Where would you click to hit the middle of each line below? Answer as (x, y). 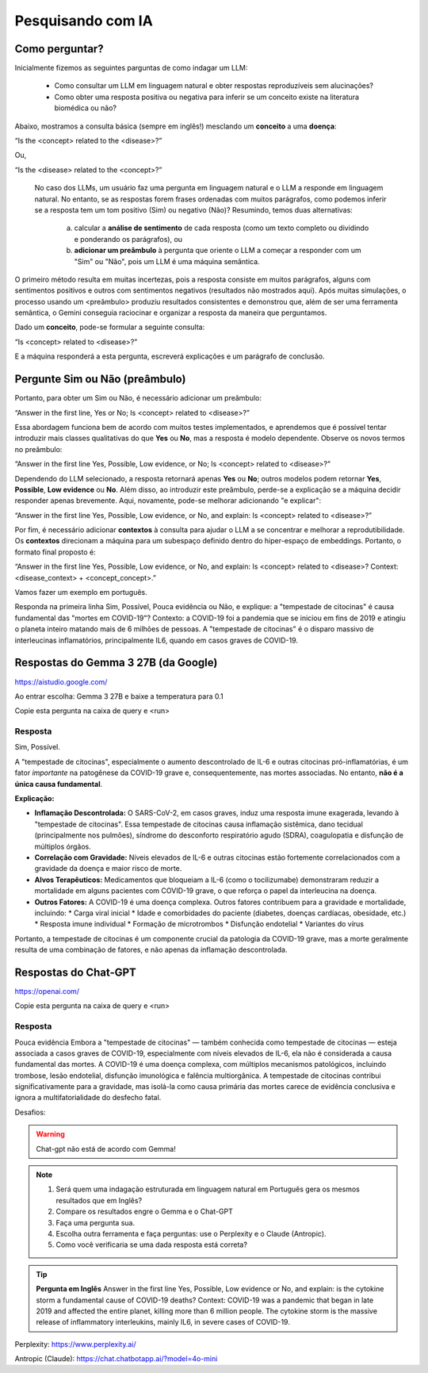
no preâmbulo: (38, 449)
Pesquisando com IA (84, 21)
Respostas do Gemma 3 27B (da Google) (116, 663)
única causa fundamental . (59, 784)
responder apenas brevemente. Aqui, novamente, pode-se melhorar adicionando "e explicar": (168, 500)
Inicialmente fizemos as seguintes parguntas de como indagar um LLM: (131, 68)
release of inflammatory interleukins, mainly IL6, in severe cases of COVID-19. (163, 1322)
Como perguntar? (59, 49)
